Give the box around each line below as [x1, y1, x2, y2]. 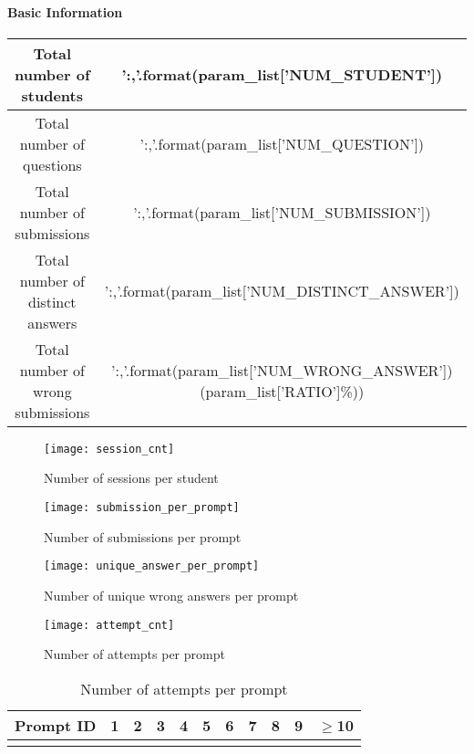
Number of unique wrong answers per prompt [44, 585, 299, 604]
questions [22, 153, 82, 175]
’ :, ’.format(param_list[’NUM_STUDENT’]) [121, 63, 443, 85]
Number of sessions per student [44, 468, 219, 487]
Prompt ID [15, 714, 97, 736]
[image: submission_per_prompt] [44, 501, 240, 515]
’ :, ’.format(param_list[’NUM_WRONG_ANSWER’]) [111, 359, 453, 381]
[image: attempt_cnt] [44, 618, 175, 632]
